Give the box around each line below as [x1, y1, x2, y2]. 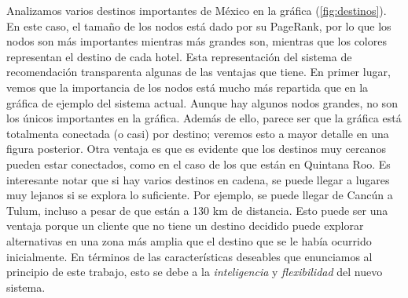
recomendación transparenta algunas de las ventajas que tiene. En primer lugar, [6, 64, 391, 80]
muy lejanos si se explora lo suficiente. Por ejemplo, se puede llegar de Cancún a [6, 187, 393, 203]
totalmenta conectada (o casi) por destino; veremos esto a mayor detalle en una [6, 125, 389, 141]
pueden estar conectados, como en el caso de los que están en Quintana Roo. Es [6, 155, 391, 172]
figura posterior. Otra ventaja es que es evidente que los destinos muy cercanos [6, 140, 386, 157]
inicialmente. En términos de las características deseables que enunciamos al [6, 248, 373, 264]
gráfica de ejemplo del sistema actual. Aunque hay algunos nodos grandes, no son [6, 94, 398, 111]
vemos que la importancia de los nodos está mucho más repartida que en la [6, 78, 369, 95]
